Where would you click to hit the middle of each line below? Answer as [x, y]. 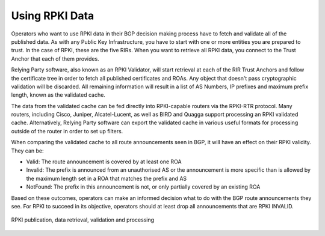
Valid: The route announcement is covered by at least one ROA [104, 162]
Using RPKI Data [53, 16]
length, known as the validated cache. [58, 95]
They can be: [27, 151]
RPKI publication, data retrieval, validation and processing [83, 220]
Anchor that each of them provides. [55, 59]
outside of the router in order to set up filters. [67, 131]
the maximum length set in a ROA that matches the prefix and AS [107, 178]
